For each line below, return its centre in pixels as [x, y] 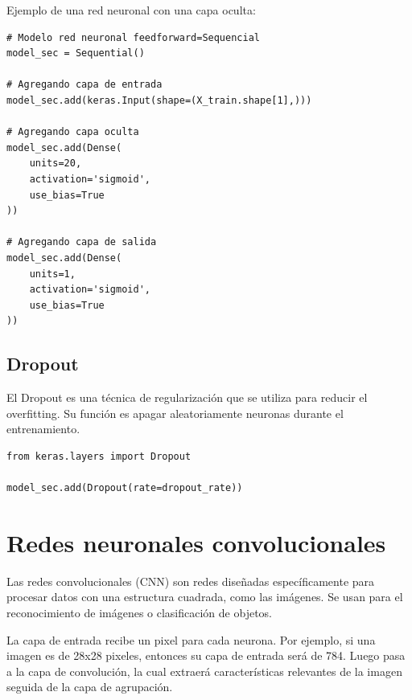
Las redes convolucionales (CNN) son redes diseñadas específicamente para [191, 581]
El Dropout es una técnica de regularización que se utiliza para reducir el [187, 397]
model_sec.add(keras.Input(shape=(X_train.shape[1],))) [159, 100]
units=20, [56, 164]
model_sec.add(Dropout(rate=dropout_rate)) [125, 488]
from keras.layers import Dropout [99, 456]
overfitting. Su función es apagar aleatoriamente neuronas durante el [175, 413]
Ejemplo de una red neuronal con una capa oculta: [131, 10]
